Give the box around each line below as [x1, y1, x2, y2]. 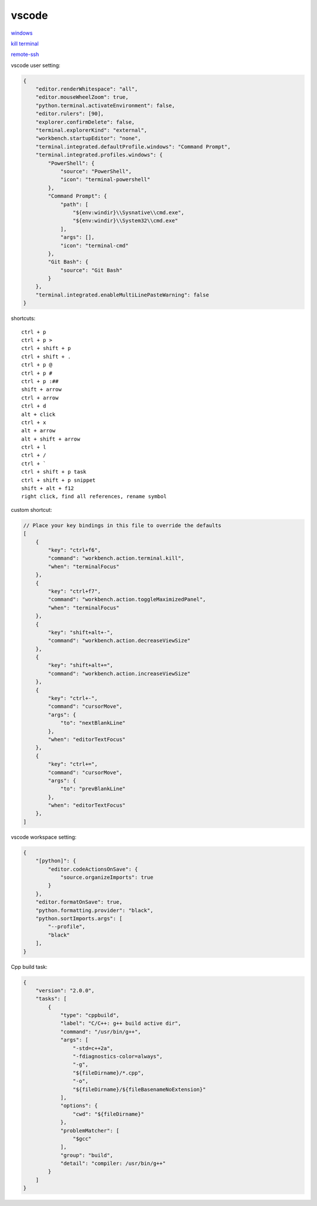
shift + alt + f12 [21, 485, 75, 492]
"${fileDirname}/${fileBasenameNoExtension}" [72, 1086, 206, 1092]
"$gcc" [72, 1135, 92, 1142]
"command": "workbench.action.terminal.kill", [48, 555, 184, 562]
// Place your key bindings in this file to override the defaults [23, 522, 222, 529]
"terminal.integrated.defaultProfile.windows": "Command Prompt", [35, 143, 231, 150]
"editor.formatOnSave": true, [35, 899, 123, 905]
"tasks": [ [35, 995, 67, 1002]
